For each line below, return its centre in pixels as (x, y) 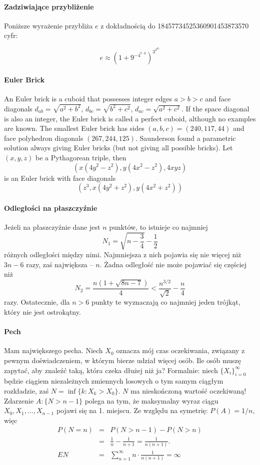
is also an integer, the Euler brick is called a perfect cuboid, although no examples (130, 118)
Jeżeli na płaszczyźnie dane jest (52, 227)
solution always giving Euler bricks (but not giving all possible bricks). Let (118, 148)
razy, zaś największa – (60, 264)
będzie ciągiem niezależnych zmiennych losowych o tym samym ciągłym (114, 381)
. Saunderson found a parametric (186, 138)
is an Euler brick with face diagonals (60, 178)
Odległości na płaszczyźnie (51, 208)
